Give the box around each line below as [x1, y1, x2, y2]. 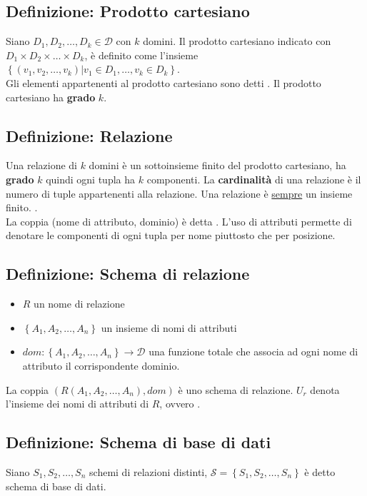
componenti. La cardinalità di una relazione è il [146, 171, 361, 186]
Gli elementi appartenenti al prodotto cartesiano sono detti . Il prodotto [6, 75, 321, 90]
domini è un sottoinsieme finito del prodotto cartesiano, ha [89, 158, 346, 173]
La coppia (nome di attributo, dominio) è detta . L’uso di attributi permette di [6, 213, 352, 228]
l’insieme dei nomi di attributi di [6, 396, 149, 411]
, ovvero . [159, 396, 201, 411]
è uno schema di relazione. [178, 382, 293, 397]
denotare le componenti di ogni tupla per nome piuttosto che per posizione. [6, 228, 336, 243]
